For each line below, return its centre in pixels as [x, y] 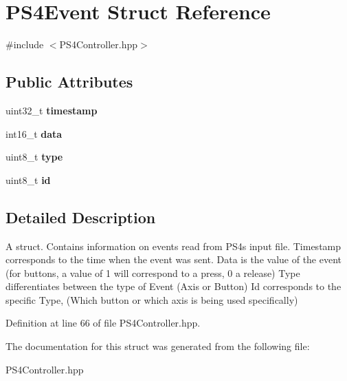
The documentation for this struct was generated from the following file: [158, 346]
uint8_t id [28, 179]
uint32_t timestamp [52, 110]
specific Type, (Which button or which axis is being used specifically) [152, 299]
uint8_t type [34, 157]
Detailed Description [81, 217]
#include [25, 44]
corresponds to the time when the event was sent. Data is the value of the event [174, 259]
